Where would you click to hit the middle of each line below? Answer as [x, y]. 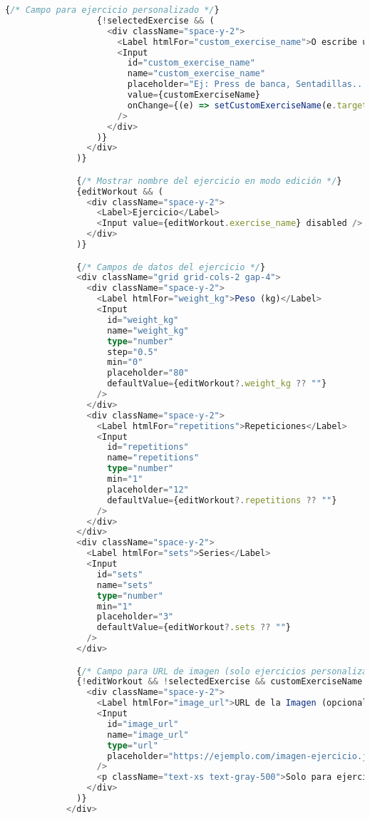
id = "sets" [120, 574]
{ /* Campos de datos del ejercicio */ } [171, 267]
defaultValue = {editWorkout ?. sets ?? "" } [194, 628]
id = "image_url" [143, 724]
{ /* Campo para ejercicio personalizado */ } [112, 10]
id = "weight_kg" [143, 320]
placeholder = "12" [148, 489]
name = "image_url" [148, 735]
